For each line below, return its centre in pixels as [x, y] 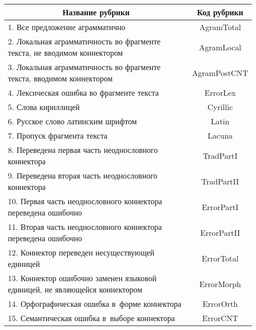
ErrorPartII [220, 232]
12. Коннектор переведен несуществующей [81, 252]
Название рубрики [96, 12]
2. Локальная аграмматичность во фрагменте [84, 41]
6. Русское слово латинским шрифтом [72, 121]
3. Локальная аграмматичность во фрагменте [84, 67]
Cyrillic [220, 107]
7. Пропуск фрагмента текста [58, 135]
